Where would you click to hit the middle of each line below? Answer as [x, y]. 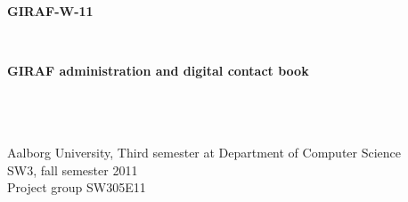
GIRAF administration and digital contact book [158, 70]
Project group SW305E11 [77, 187]
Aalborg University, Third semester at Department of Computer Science [204, 153]
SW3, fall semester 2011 [73, 170]
